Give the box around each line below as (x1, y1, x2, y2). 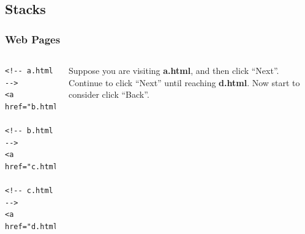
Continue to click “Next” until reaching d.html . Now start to (69, 76, 300, 89)
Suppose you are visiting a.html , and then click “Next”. (69, 64, 279, 76)
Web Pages (5, 31, 61, 46)
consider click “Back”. (69, 88, 149, 101)
